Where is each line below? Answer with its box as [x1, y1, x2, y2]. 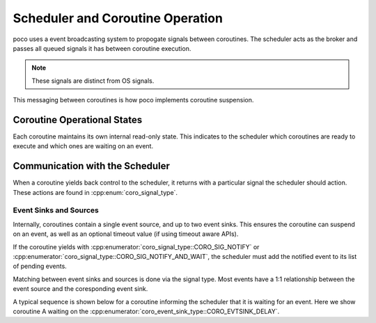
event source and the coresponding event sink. [13, 285, 148, 293]
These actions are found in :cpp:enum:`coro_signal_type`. [13, 188, 178, 196]
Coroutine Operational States [13, 113, 143, 125]
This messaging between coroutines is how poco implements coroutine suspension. [13, 96, 254, 104]
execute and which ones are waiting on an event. [13, 142, 153, 150]
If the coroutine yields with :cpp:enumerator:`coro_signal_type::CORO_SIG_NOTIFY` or [13, 242, 260, 251]
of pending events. [13, 262, 68, 271]
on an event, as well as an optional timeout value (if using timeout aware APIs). [13, 230, 239, 238]
